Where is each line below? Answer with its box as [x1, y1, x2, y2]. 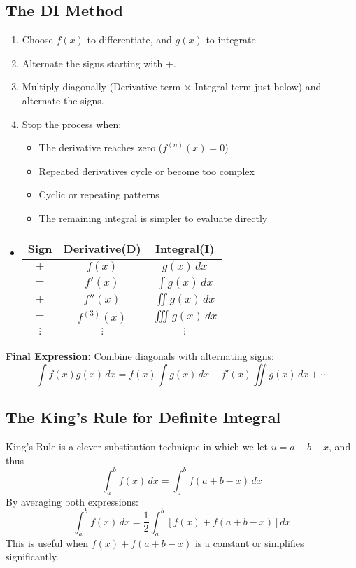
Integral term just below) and [194, 79, 322, 94]
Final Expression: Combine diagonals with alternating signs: [6, 349, 274, 363]
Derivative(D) [63, 240, 141, 256]
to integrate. [206, 32, 259, 47]
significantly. [6, 549, 59, 564]
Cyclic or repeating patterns [38, 187, 159, 202]
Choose [22, 32, 53, 47]
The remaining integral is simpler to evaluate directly [38, 210, 268, 225]
